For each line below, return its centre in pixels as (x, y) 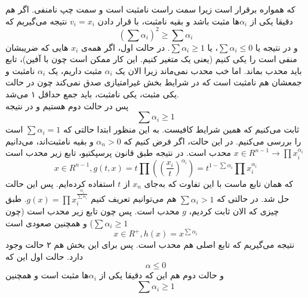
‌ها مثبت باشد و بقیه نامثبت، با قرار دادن (169, 21)
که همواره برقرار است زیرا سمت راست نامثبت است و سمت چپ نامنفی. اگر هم (150, 9)
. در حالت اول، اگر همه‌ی (125, 47)
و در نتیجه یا (276, 47)
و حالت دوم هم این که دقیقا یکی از (161, 275)
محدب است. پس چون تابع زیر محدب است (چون (93, 211)
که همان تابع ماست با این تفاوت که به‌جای (219, 183)
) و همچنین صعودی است (49, 222)
